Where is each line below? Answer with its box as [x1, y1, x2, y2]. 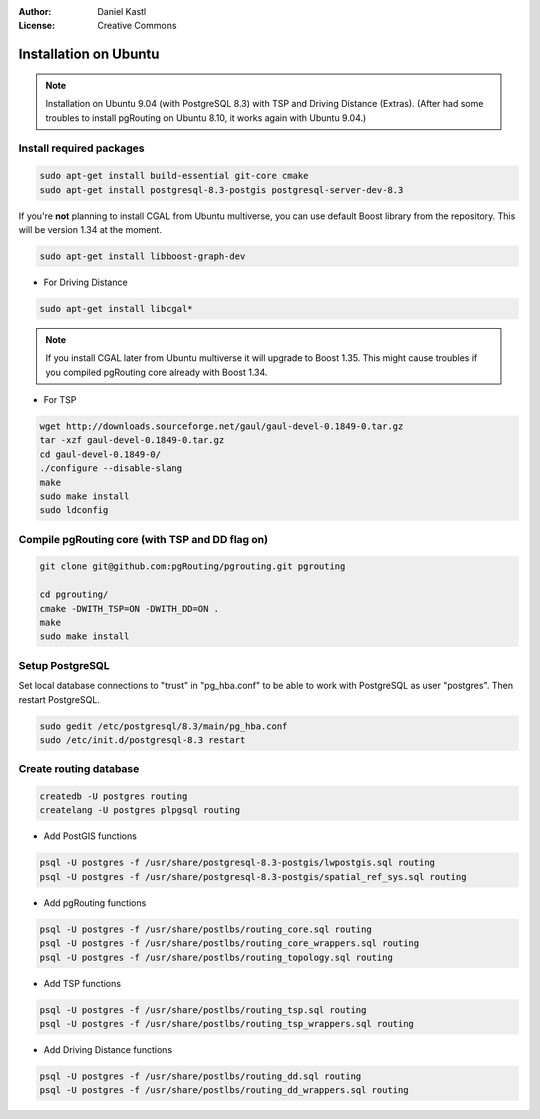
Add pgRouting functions [43, 896, 147, 909]
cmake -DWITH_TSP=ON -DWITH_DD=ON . [39, 603, 220, 614]
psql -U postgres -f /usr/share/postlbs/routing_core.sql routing [39, 923, 372, 935]
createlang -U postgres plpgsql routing [39, 805, 240, 816]
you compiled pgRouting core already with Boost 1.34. [45, 366, 268, 378]
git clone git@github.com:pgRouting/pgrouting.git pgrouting [39, 561, 346, 572]
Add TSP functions [43, 977, 122, 989]
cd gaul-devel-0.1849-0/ [39, 448, 162, 460]
